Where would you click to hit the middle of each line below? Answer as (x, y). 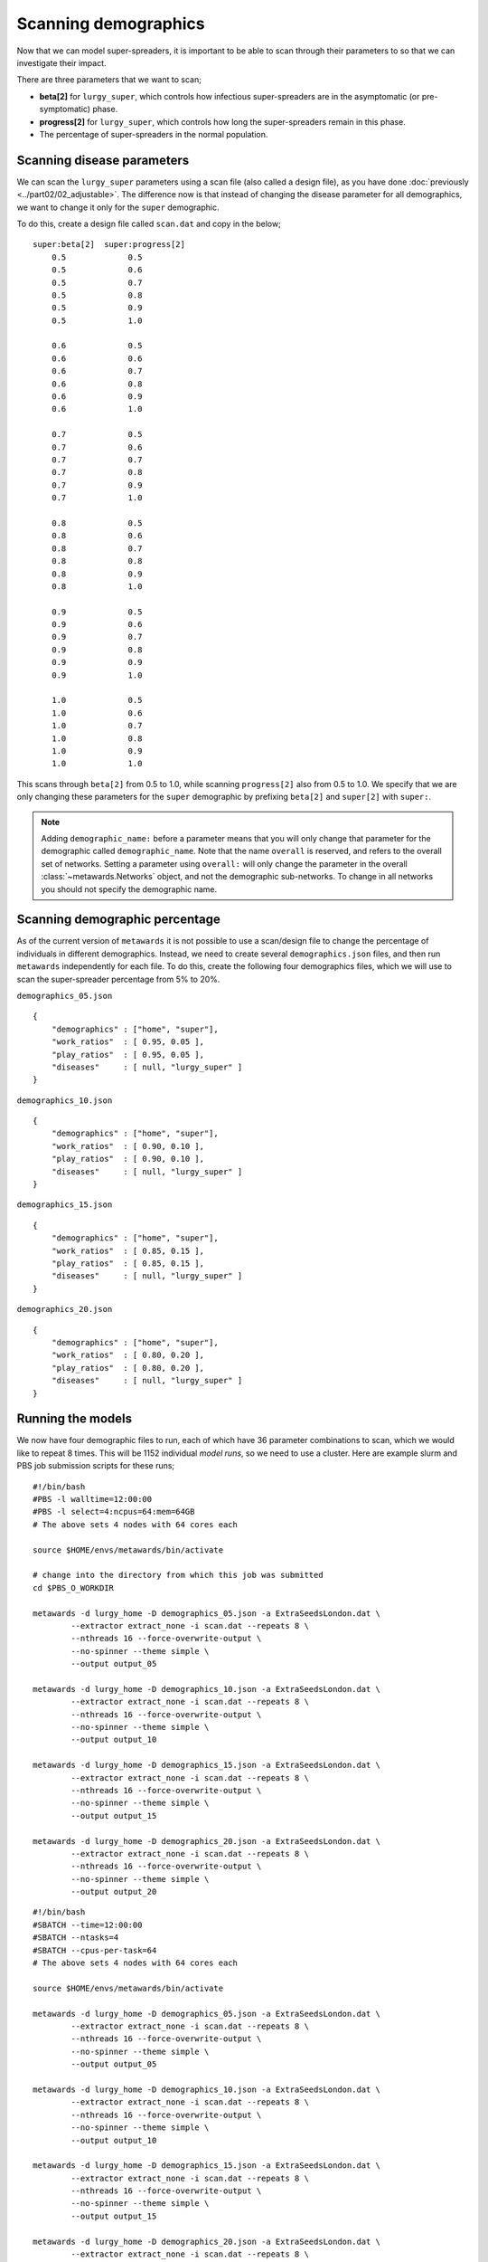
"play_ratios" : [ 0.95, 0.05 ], (128, 1055)
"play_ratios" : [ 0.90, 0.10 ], (128, 1159)
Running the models (75, 1419)
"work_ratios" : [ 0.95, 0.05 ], (128, 1042)
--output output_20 (114, 1892)
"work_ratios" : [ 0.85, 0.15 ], (128, 1250)
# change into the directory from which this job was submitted (178, 1575)
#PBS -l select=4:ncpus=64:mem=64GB (114, 1512)
